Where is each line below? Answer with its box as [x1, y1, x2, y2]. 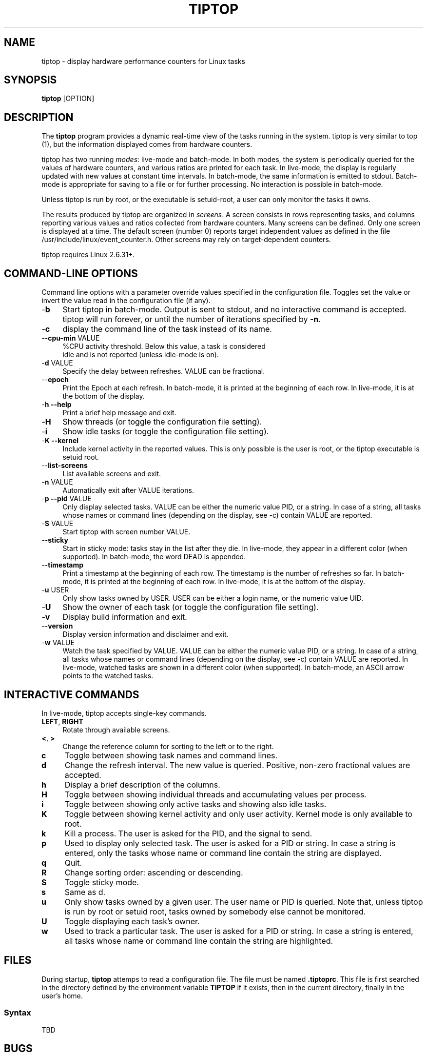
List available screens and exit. [62, 469, 161, 478]
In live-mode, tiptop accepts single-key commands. [41, 709, 207, 717]
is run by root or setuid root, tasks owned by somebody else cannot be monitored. [64, 906, 366, 916]
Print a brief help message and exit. [62, 408, 176, 417]
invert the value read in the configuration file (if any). [41, 296, 211, 305]
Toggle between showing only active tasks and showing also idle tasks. [64, 799, 327, 809]
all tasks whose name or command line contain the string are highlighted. [64, 935, 333, 946]
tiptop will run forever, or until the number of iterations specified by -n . [62, 314, 321, 325]
